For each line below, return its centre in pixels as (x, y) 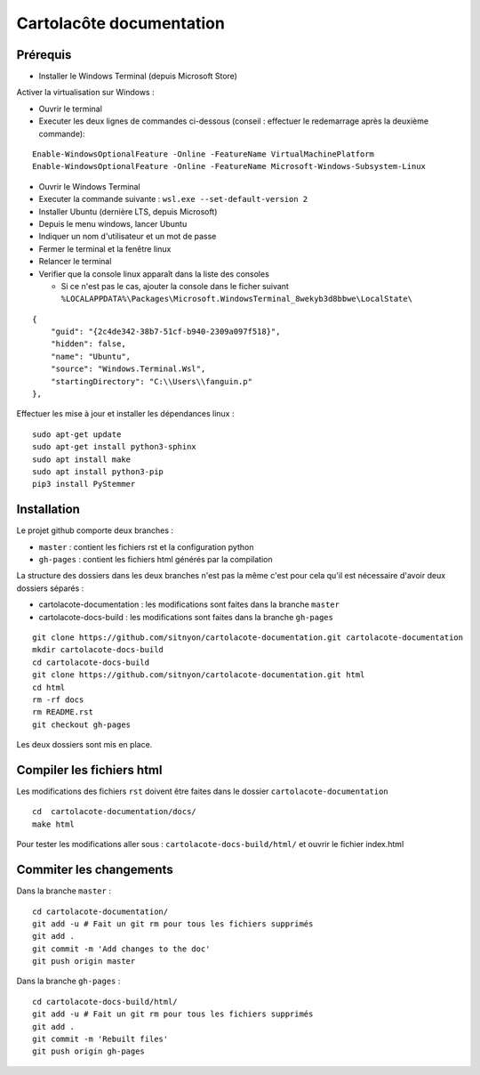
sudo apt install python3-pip (98, 472)
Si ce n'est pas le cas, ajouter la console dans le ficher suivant (175, 286)
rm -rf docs (58, 699)
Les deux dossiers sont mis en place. (84, 745)
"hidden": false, (88, 344)
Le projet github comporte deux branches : (95, 530)
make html (53, 824)
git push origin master (84, 962)
